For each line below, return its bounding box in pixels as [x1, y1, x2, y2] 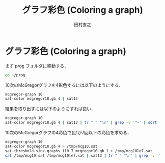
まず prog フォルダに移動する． [5, 63, 69, 69]
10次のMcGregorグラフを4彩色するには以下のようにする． [5, 82, 124, 88]
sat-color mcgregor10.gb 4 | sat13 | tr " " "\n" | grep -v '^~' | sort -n [5, 120, 164, 125]
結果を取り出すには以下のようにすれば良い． [5, 106, 96, 112]
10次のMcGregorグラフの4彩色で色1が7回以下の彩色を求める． [5, 130, 132, 136]
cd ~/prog [5, 72, 26, 77]
